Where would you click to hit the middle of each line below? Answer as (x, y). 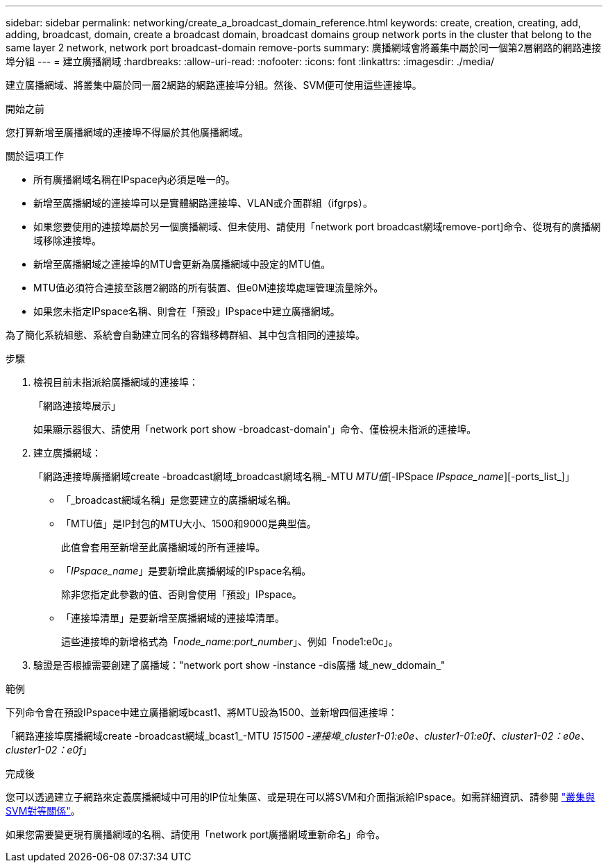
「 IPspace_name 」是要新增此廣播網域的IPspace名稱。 (186, 571)
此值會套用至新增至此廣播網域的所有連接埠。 (163, 547)
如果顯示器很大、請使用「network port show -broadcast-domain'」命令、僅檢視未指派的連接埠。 (255, 429)
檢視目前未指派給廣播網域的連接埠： (116, 382)
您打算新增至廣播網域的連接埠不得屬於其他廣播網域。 (127, 132)
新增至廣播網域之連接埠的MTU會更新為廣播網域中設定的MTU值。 (182, 264)
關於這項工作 (35, 156)
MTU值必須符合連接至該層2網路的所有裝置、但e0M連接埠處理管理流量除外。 (209, 288)
